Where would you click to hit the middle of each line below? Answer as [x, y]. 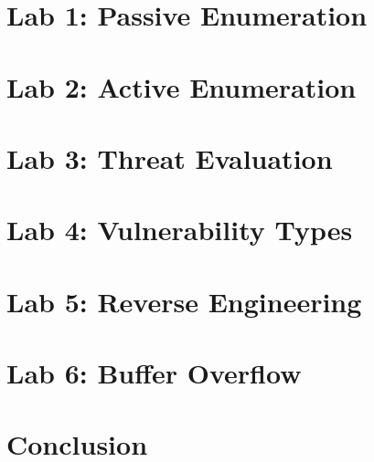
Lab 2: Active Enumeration [182, 86]
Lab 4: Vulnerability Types [180, 230]
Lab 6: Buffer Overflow [154, 373]
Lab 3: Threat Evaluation [170, 157]
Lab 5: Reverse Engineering [184, 301]
